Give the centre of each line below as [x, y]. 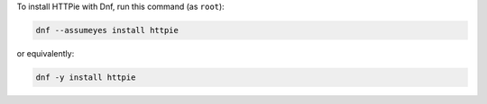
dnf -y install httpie [86, 77]
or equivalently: [46, 53]
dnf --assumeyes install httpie [107, 30]
